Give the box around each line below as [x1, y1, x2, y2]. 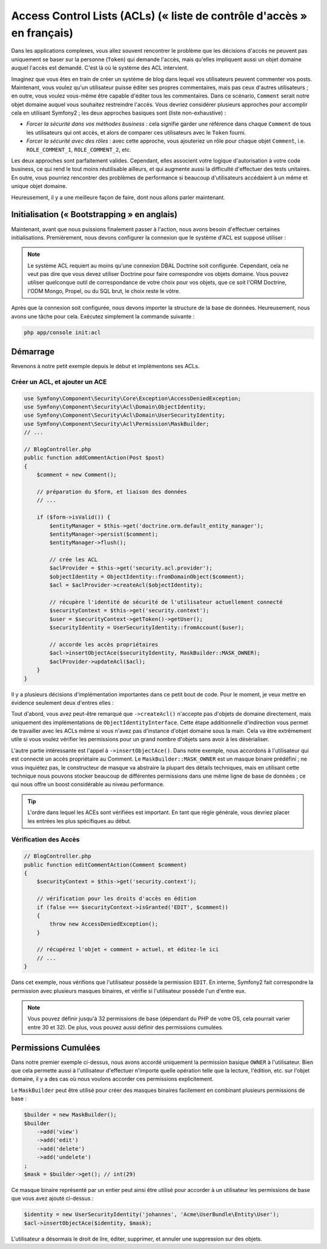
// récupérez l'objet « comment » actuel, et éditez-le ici [36, 946, 219, 953]
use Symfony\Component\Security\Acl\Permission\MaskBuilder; [24, 420, 210, 427]
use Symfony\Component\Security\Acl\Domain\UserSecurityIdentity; [24, 412, 225, 419]
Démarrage [11, 346, 54, 357]
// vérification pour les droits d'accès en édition [36, 895, 197, 902]
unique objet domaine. [11, 183, 67, 190]
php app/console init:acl [24, 329, 101, 336]
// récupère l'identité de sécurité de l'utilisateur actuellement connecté [49, 599, 283, 606]
